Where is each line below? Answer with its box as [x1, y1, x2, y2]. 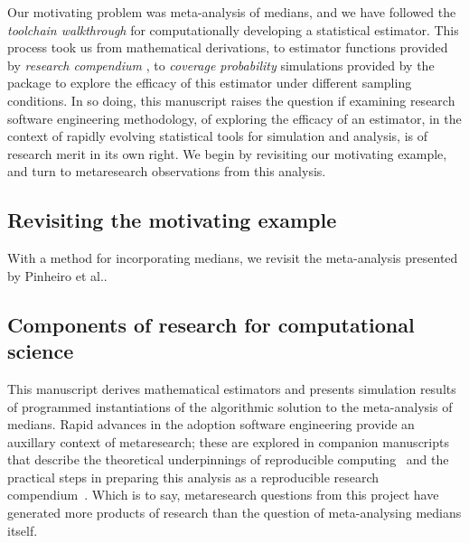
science [7, 337, 74, 365]
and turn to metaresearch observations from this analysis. [7, 162, 326, 181]
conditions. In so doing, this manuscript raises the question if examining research [7, 90, 455, 109]
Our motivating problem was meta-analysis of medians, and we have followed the [7, 3, 456, 21]
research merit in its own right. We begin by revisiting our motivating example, [7, 144, 447, 163]
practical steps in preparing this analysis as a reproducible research [7, 467, 380, 486]
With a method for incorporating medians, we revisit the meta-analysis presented [7, 248, 458, 267]
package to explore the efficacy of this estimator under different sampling [7, 73, 412, 92]
